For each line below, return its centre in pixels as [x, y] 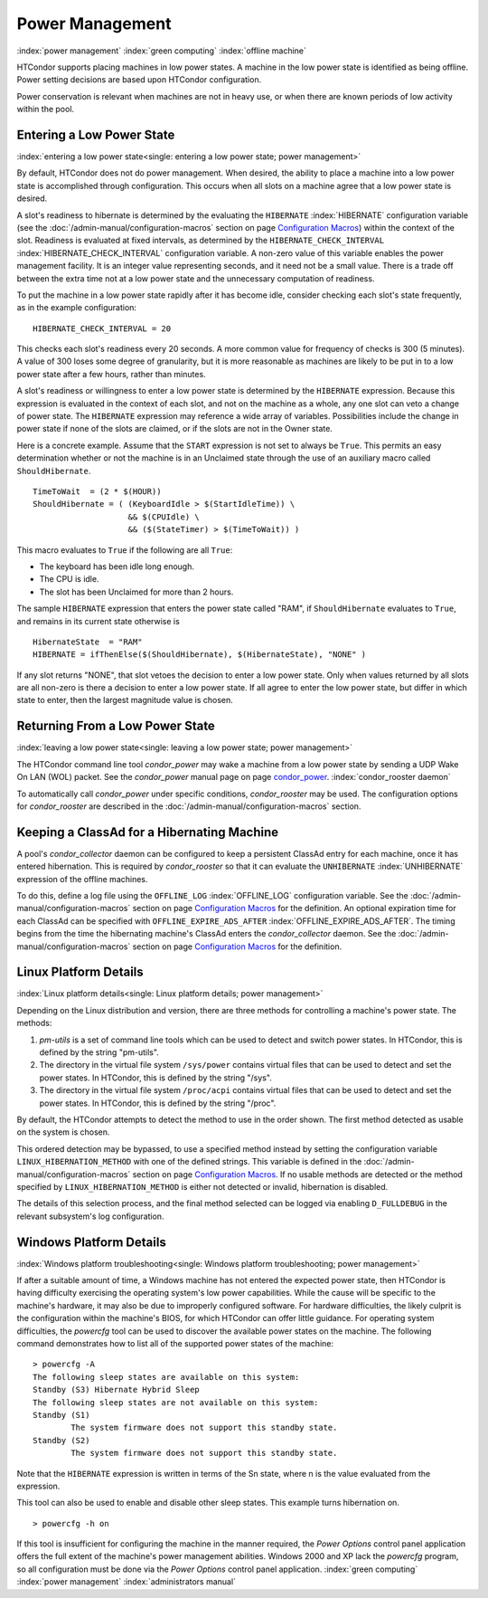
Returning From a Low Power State [116, 726]
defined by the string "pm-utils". [99, 1052]
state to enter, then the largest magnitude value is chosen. [125, 700]
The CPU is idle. [69, 579]
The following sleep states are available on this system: [166, 1377]
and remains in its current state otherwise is [98, 621]
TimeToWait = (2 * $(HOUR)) [97, 492]
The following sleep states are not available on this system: [176, 1402]
